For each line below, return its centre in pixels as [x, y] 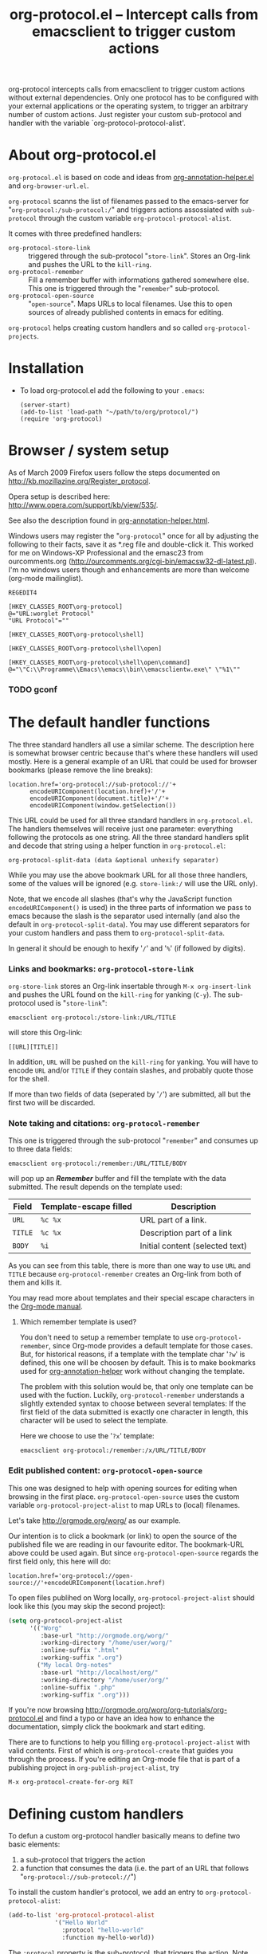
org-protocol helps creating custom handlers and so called [106, 328]
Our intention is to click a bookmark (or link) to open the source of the [123, 1536]
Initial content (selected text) [194, 1246]
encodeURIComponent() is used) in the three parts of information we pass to [130, 907]
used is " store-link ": [72, 1003]
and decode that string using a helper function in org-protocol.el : [117, 846]
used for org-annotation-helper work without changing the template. [132, 1371]
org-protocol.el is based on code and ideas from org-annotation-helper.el [131, 178]
